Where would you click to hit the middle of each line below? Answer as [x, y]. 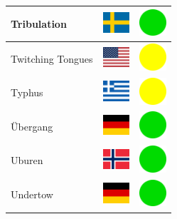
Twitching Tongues [52, 58]
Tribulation [39, 23]
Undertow [32, 194]
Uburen [27, 160]
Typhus [27, 92]
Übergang [32, 126]
